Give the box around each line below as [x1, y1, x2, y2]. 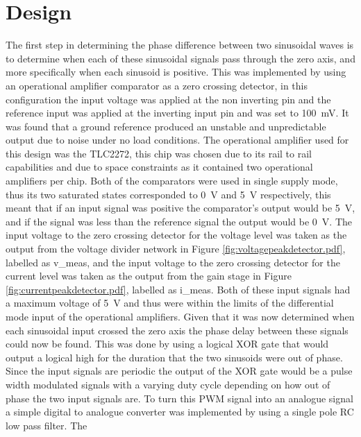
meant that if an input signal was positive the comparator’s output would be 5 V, [6, 200, 355, 215]
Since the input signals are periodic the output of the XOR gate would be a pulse [6, 363, 353, 378]
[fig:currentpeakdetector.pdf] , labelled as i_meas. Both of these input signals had [6, 282, 351, 296]
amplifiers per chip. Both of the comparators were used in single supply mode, [6, 173, 338, 188]
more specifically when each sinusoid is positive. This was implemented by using [6, 65, 346, 79]
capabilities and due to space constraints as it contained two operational [6, 160, 313, 174]
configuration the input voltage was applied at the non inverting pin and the [6, 92, 331, 106]
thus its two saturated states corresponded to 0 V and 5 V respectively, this [6, 187, 331, 201]
